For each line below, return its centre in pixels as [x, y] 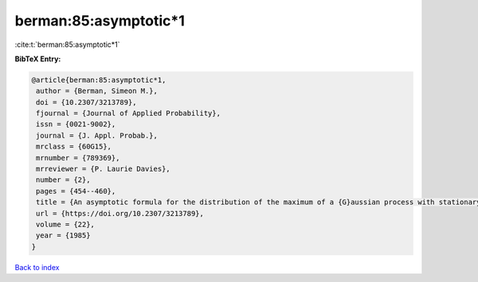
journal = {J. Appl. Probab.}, [97, 135]
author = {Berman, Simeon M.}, [97, 91]
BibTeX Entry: [38, 59]
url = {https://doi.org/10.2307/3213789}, [120, 213]
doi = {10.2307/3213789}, [86, 102]
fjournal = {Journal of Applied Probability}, [128, 114]
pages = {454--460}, [76, 191]
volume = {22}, [66, 224]
